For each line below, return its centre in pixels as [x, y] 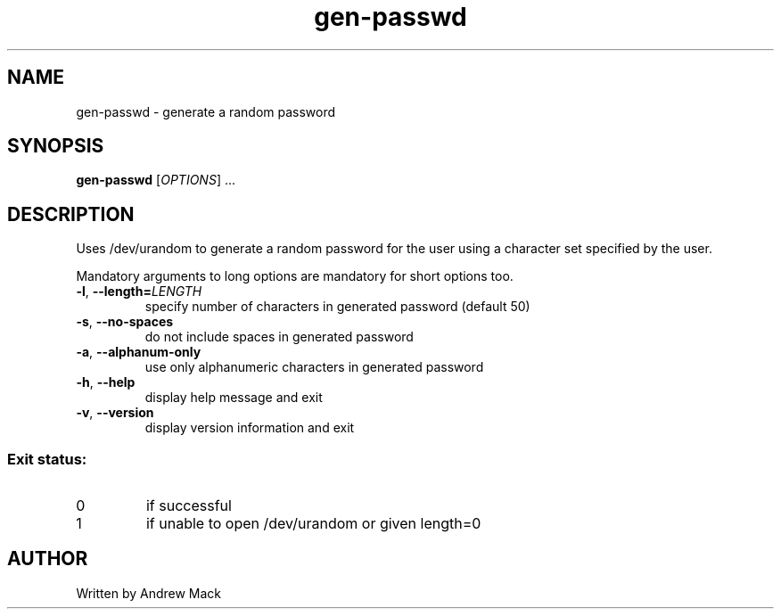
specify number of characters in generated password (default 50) [337, 307]
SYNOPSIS [56, 146]
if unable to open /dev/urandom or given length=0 [313, 524]
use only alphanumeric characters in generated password [314, 367]
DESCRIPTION [71, 214]
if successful [189, 506]
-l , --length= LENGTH [139, 292]
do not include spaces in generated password [279, 337]
